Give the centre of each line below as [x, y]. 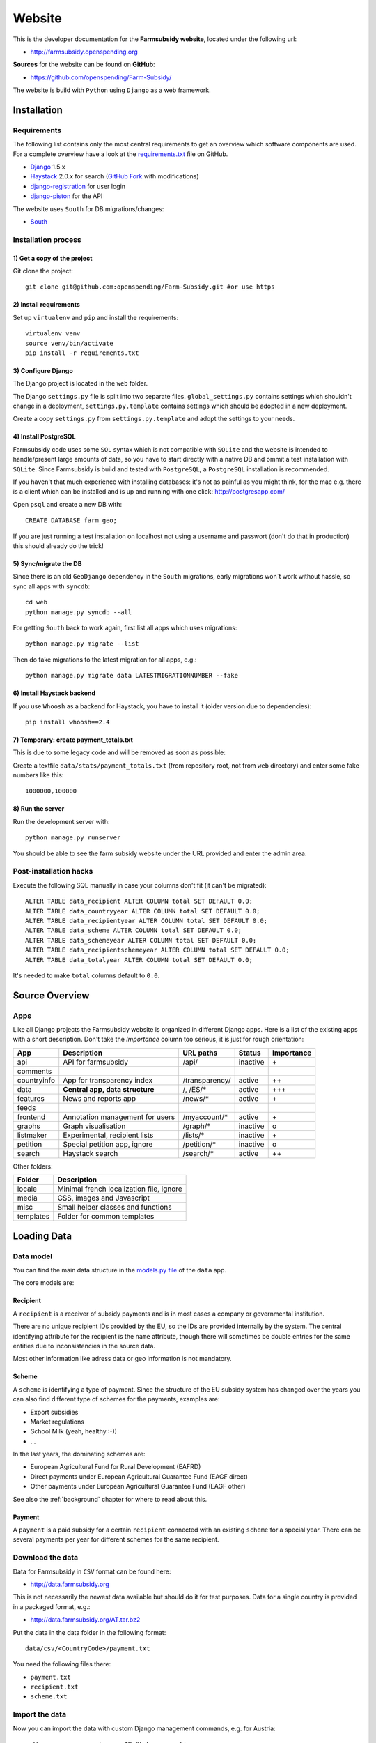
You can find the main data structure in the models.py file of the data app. [119, 1270]
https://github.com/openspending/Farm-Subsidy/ [101, 77]
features [31, 1098]
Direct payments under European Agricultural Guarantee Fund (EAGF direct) [139, 1476]
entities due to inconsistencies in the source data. [84, 1346]
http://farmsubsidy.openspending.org [84, 52]
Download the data [46, 1558]
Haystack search [91, 1153]
